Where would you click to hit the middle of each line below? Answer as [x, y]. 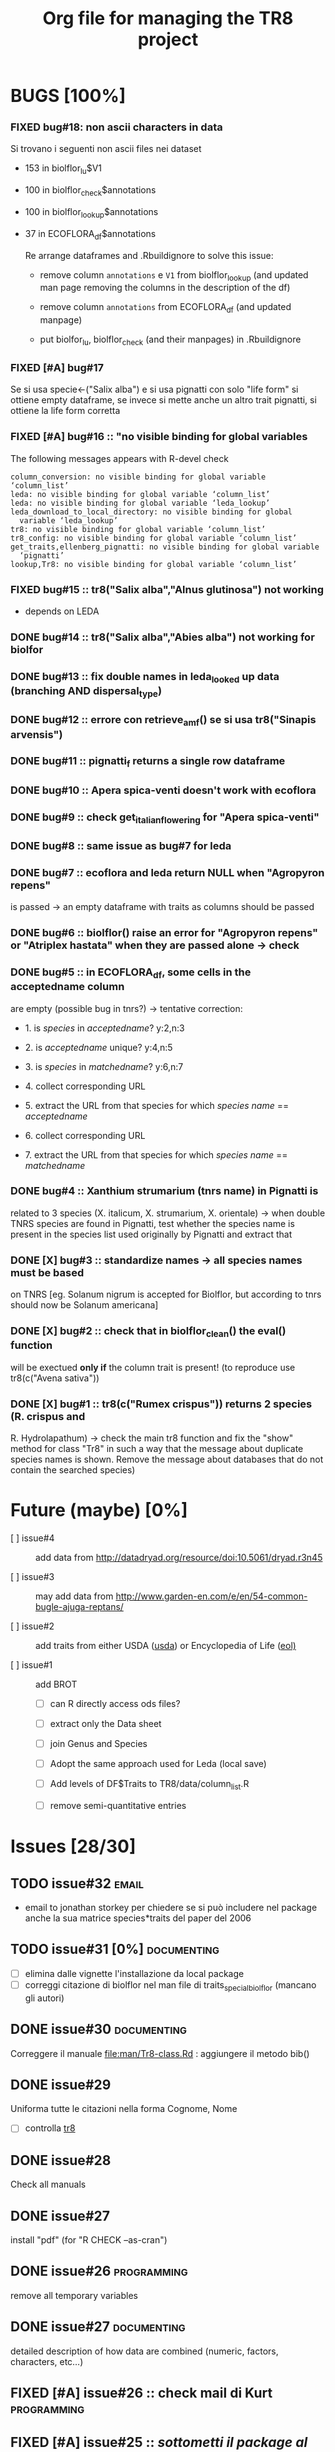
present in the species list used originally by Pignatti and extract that [151, 1234]
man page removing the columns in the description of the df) [165, 288]
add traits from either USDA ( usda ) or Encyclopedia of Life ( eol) [166, 1645]
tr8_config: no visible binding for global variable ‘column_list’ [154, 538]
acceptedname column [67, 987]
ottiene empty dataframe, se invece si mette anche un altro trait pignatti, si [163, 400]
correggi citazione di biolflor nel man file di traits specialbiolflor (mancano [170, 1985]
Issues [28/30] [73, 1846]
